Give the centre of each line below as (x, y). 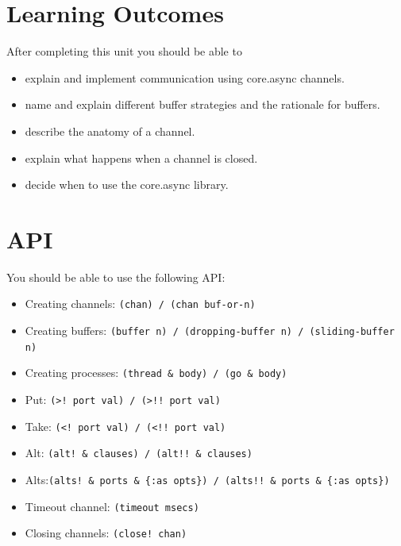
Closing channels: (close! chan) (106, 533)
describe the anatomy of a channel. (110, 131)
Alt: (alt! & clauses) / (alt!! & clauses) (139, 453)
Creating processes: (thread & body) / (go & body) (156, 373)
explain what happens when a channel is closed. (141, 158)
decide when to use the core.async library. (127, 185)
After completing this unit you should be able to (124, 51)
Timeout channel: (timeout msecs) (112, 506)
